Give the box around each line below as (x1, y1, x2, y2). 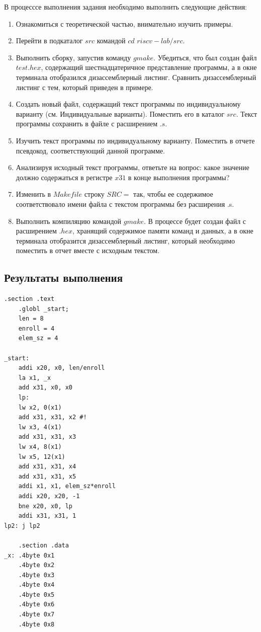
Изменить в (16, 189, 51, 199)
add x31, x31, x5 (18, 472, 76, 480)
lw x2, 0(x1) (18, 404, 62, 411)
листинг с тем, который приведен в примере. (16, 82, 153, 92)
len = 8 (18, 315, 44, 323)
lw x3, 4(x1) (18, 423, 62, 431)
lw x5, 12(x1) (18, 453, 65, 460)
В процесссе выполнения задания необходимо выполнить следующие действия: (4, 2, 247, 12)
